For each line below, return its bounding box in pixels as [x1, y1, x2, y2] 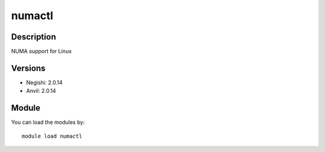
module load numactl [22, 132, 82, 139]
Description [11, 32, 57, 42]
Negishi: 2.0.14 [26, 78, 63, 86]
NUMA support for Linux [11, 48, 72, 55]
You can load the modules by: [11, 118, 85, 126]
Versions [11, 63, 46, 73]
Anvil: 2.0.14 [26, 87, 57, 95]
